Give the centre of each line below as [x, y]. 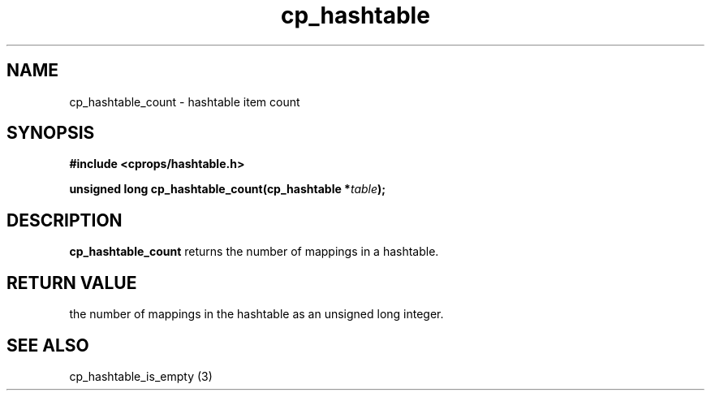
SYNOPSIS [51, 133]
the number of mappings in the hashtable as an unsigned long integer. [256, 314]
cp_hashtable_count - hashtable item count [185, 101]
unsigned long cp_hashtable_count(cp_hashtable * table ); [228, 189]
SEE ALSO [48, 345]
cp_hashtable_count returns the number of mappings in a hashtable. [254, 252]
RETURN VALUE [72, 283]
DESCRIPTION [65, 220]
